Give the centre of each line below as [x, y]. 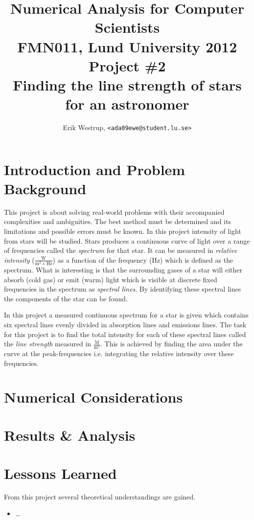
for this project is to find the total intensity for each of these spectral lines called [125, 334]
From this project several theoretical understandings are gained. [100, 497]
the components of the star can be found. [66, 298]
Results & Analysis [70, 435]
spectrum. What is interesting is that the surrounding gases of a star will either [123, 269]
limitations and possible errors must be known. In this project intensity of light [123, 231]
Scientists [127, 27]
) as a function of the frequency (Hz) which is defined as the [143, 260]
